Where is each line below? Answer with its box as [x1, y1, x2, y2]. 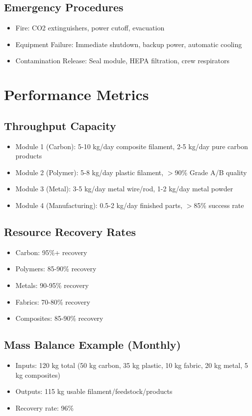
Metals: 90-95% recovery [15, 280, 89, 290]
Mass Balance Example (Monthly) [4, 337, 181, 352]
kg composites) [15, 369, 60, 380]
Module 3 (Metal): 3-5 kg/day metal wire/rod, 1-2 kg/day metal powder [15, 183, 233, 194]
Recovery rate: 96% [15, 402, 74, 413]
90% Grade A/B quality [175, 167, 247, 177]
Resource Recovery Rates [4, 224, 136, 239]
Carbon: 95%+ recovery [15, 247, 87, 257]
